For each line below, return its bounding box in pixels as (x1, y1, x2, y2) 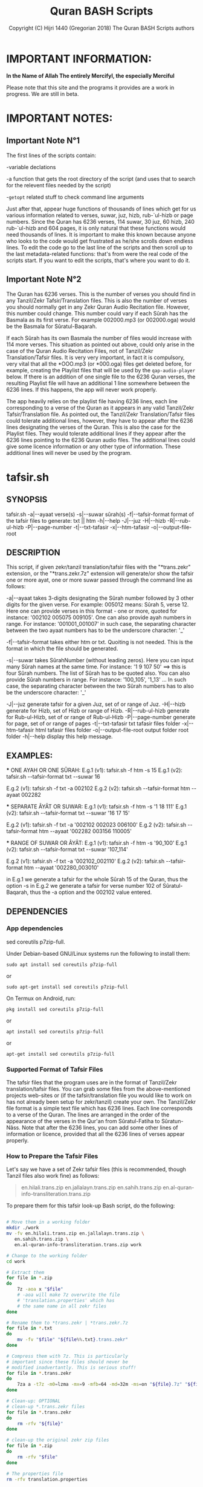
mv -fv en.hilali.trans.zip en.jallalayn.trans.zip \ (6, 1230, 145, 1237)
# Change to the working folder (6, 1252, 88, 1259)
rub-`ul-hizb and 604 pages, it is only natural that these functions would (6, 224, 186, 232)
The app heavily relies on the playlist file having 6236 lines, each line (6, 397, 178, 404)
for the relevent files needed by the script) (6, 181, 112, 189)
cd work (6, 1258, 26, 1264)
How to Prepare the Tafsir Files (6, 1152, 98, 1161)
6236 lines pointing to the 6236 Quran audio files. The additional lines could (6, 436, 195, 443)
